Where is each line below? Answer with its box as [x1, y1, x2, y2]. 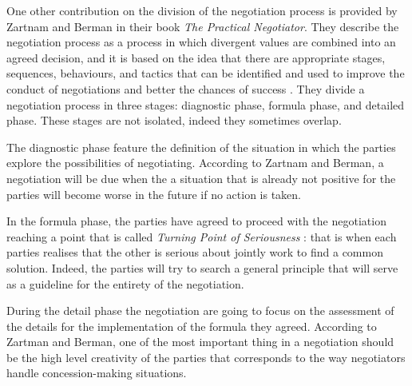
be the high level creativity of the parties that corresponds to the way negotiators [6, 348, 406, 365]
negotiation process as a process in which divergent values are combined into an [6, 34, 396, 50]
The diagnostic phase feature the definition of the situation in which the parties [6, 138, 396, 155]
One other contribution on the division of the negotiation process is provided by [6, 2, 398, 18]
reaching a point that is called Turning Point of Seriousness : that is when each [6, 228, 397, 245]
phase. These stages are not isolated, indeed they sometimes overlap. [6, 112, 342, 129]
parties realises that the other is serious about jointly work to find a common [6, 244, 383, 261]
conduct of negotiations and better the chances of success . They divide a [6, 80, 365, 97]
